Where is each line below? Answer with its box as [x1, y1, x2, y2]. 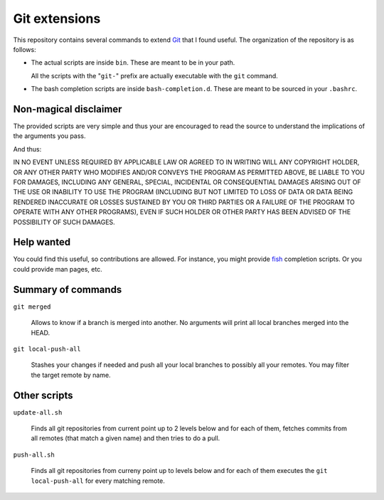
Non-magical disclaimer [13, 103, 122, 115]
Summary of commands [13, 283, 122, 295]
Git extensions [13, 11, 101, 26]
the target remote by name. [31, 371, 111, 379]
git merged [13, 302, 51, 311]
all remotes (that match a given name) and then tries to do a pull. [31, 434, 220, 442]
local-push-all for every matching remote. [31, 477, 165, 485]
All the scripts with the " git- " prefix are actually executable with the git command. [31, 71, 279, 80]
